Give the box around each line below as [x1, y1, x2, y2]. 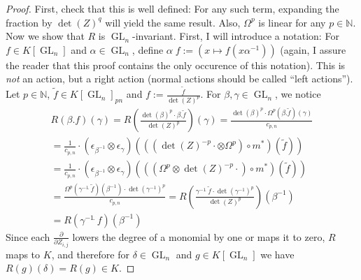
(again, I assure [280, 42, 346, 57]
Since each [6, 229, 50, 244]
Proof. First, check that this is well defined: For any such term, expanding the [6, 1, 339, 15]
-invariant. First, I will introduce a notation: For [132, 29, 339, 43]
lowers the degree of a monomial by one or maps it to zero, [72, 229, 325, 244]
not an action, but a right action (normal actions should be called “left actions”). [6, 71, 353, 86]
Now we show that [6, 29, 85, 43]
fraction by [6, 15, 52, 29]
